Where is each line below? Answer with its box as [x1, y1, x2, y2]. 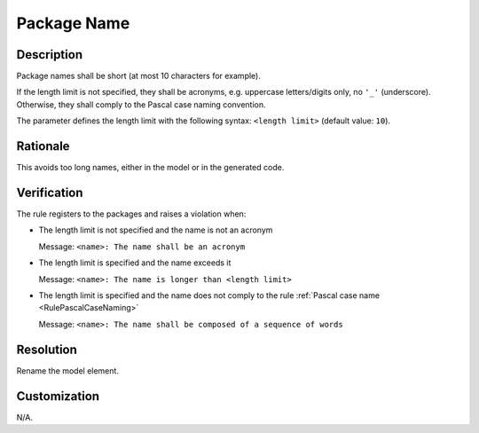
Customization [16, 389, 100, 404]
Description [16, 47, 83, 62]
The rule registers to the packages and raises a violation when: [16, 209, 247, 219]
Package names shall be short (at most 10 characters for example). [16, 71, 261, 82]
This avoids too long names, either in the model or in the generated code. [16, 162, 285, 173]
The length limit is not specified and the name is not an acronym [38, 224, 273, 235]
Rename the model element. [16, 365, 120, 376]
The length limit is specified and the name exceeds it [38, 257, 232, 268]
